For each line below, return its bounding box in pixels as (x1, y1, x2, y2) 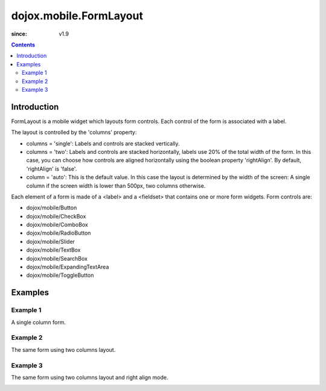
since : (11, 30, 27, 37)
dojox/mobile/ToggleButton (26, 272, 94, 279)
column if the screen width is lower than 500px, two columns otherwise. (26, 182, 206, 189)
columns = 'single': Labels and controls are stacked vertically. (26, 139, 181, 147)
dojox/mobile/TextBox (26, 246, 81, 253)
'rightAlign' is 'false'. (26, 165, 77, 172)
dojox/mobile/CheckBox (26, 212, 86, 220)
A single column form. (11, 319, 66, 326)
